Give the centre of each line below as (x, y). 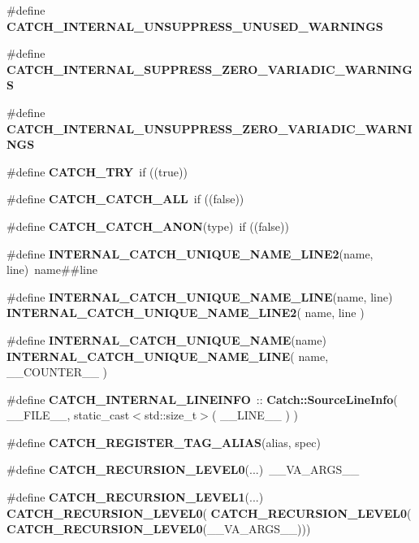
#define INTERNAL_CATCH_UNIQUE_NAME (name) (166, 339)
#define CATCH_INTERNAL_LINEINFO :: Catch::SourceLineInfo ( (202, 399)
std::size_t (171, 415)
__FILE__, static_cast (68, 415)
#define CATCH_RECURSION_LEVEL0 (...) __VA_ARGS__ (183, 469)
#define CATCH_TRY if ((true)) (97, 171)
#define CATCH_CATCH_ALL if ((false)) (125, 199)
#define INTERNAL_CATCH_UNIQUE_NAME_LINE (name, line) (200, 296)
